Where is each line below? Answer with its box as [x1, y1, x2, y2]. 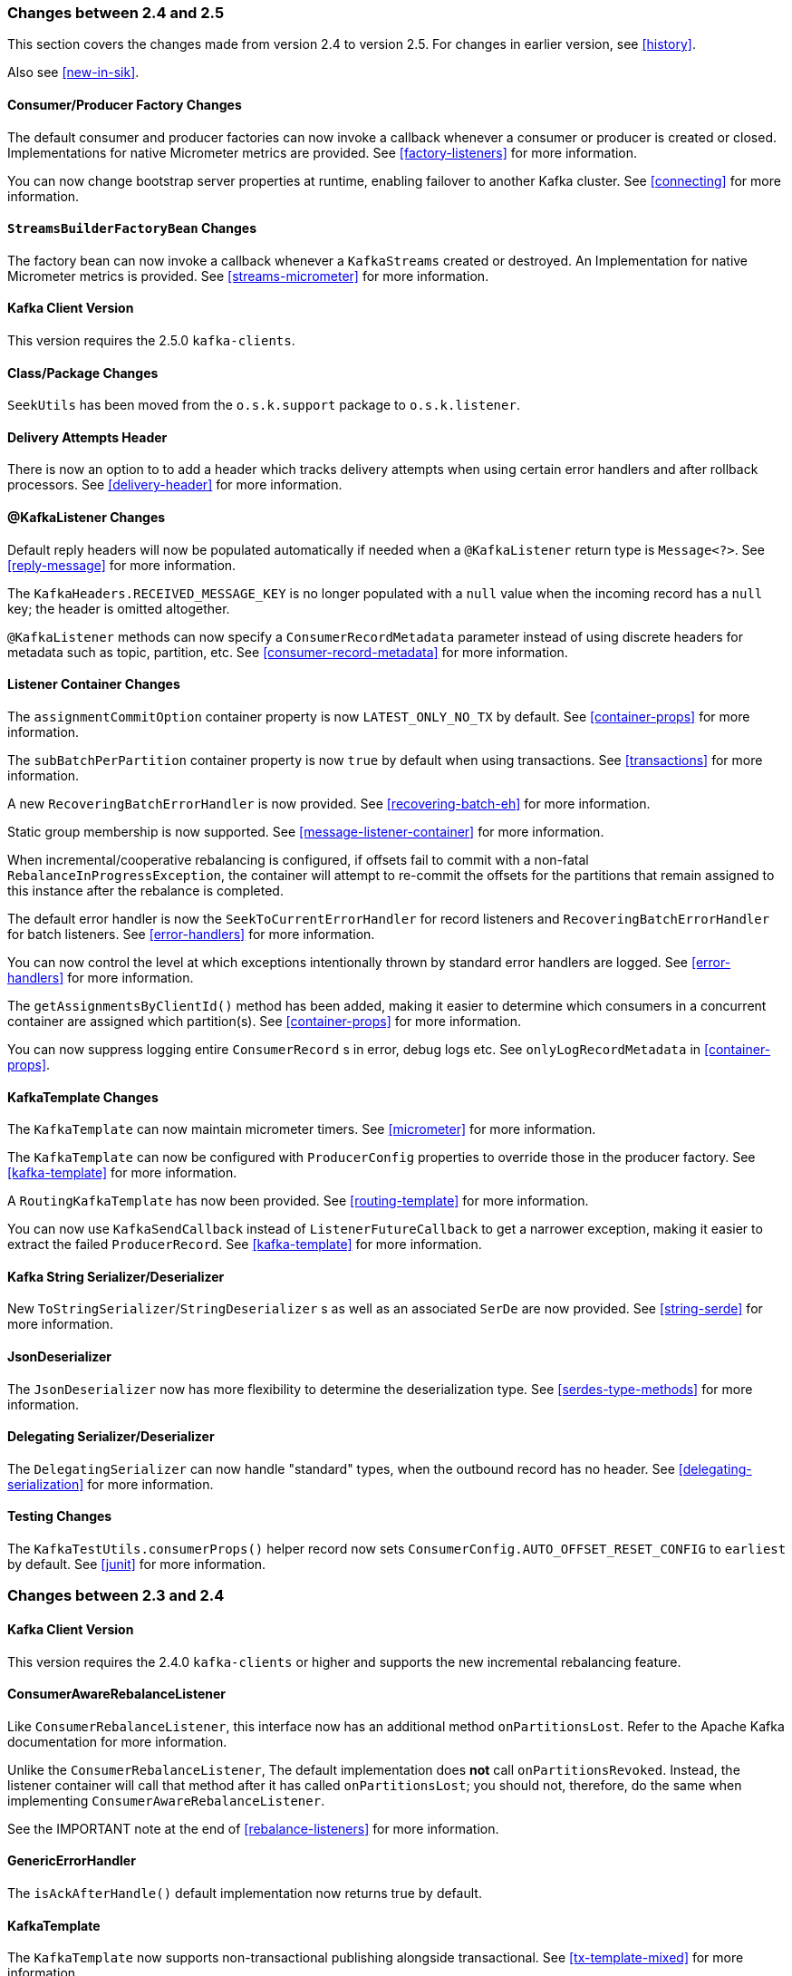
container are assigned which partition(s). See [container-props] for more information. [7, 1012, 522, 1029]
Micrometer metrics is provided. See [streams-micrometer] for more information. [7, 267, 489, 284]
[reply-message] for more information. [7, 557, 237, 573]
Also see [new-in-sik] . [7, 64, 140, 81]
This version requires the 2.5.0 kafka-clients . [7, 333, 295, 349]
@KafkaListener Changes [7, 509, 166, 526]
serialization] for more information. [7, 1476, 214, 1492]
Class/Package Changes [7, 364, 159, 381]
